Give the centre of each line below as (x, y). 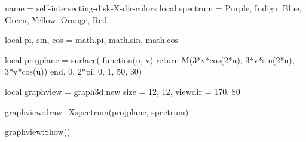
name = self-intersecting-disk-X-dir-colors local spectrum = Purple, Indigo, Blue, (153, 8)
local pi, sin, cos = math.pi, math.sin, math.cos (92, 40)
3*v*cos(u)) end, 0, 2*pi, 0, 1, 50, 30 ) (74, 71)
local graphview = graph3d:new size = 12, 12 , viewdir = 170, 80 (123, 91)
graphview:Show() (38, 132)
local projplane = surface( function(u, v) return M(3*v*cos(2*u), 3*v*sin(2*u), (150, 59)
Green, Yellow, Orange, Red (56, 19)
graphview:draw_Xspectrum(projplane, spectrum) (97, 111)
